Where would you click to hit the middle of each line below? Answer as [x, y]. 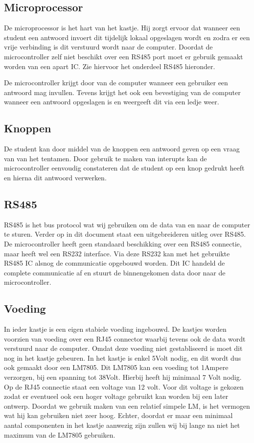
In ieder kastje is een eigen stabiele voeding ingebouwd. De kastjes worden [115, 329]
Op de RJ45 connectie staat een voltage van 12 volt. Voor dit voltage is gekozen [124, 386]
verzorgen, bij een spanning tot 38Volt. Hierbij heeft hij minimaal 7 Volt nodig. [123, 377]
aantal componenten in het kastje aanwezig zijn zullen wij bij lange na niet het [122, 425]
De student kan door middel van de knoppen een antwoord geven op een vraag [122, 149]
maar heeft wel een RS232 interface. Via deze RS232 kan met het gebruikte [117, 253]
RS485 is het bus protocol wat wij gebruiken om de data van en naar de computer [127, 224]
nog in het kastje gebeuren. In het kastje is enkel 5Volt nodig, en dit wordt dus [123, 357]
